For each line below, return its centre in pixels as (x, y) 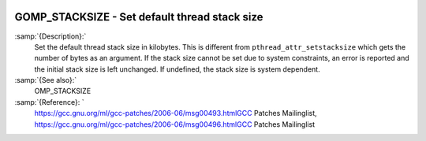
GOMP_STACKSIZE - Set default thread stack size (139, 17)
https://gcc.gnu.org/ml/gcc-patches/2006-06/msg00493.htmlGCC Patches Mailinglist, (176, 113)
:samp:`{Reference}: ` (49, 102)
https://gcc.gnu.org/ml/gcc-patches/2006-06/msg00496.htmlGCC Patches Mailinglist (175, 124)
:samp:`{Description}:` (50, 36)
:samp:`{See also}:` (46, 80)
